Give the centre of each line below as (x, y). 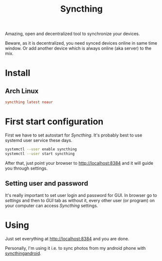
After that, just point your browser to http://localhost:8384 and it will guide (79, 163)
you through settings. (26, 168)
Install (18, 73)
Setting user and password (47, 183)
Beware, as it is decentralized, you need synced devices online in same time (81, 43)
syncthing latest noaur (29, 102)
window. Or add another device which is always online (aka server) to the (78, 48)
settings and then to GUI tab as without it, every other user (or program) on (80, 200)
